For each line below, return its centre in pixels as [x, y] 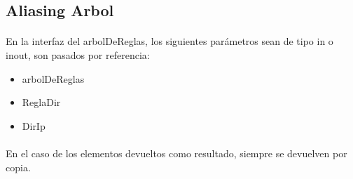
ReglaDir [41, 102]
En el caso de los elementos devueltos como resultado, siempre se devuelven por [176, 153]
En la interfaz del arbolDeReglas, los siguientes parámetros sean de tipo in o [169, 41]
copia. [18, 167]
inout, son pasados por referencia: [78, 54]
